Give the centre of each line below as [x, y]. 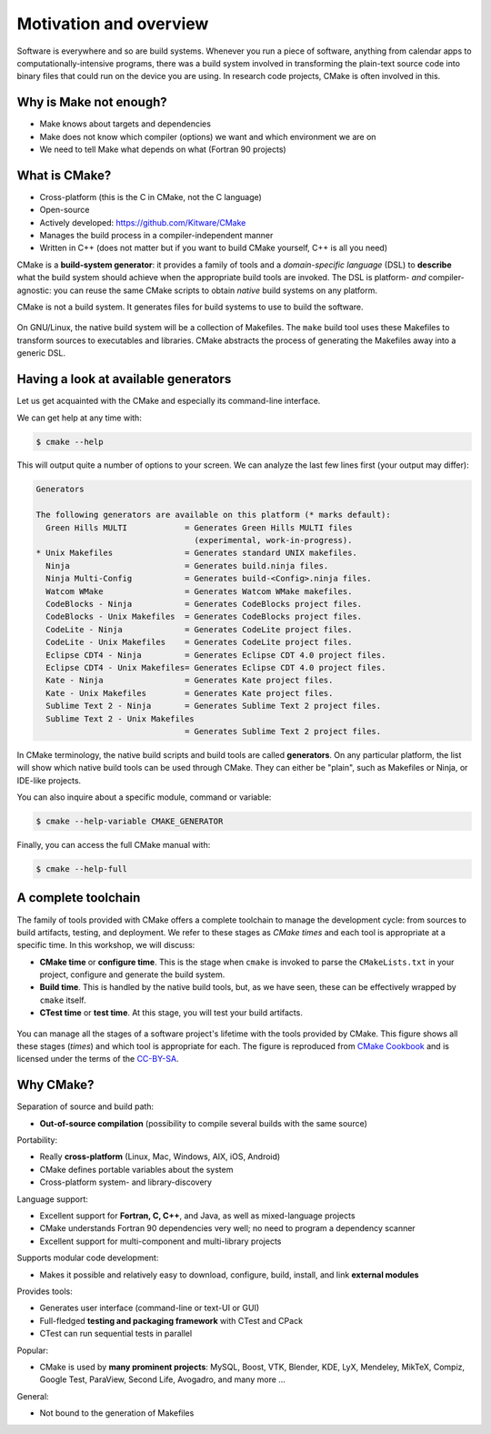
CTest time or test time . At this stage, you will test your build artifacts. [171, 1013]
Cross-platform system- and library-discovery [126, 1182]
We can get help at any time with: [80, 418]
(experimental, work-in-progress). [273, 540]
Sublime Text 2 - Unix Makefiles [120, 718]
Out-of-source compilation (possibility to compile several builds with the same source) [204, 1123]
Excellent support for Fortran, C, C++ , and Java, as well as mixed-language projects [197, 1216]
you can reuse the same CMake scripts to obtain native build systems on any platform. [215, 290]
